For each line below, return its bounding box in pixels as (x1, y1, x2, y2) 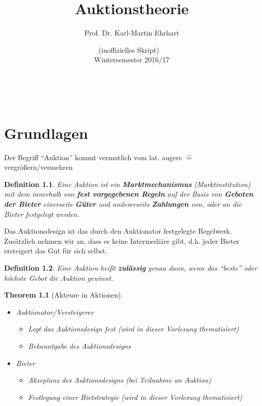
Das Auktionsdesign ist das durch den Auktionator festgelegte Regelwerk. (4, 226, 232, 236)
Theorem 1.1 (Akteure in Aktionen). (4, 289, 123, 300)
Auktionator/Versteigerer (16, 306, 94, 317)
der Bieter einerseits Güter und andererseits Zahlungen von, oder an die (4, 199, 242, 209)
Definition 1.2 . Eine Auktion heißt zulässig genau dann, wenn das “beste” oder (4, 262, 257, 273)
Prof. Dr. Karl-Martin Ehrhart (84, 27, 179, 38)
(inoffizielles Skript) (98, 44, 159, 55)
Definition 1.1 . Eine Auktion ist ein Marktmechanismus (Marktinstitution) (4, 178, 251, 189)
